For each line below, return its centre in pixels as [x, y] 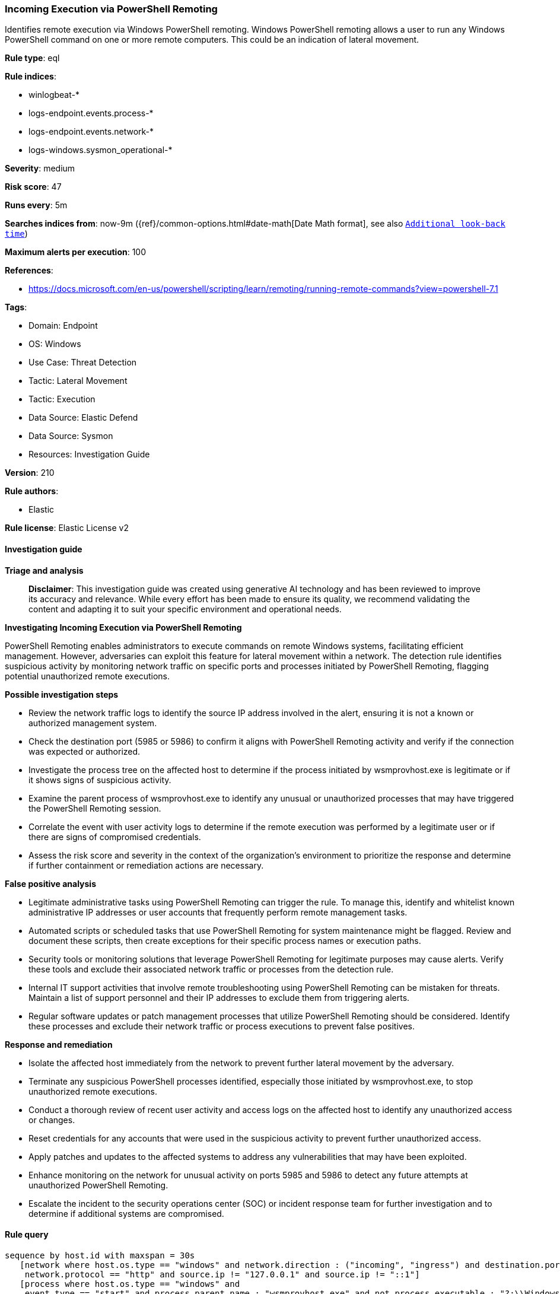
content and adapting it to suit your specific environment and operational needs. [185, 609]
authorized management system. [93, 723]
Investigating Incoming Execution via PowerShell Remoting [123, 627]
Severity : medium [40, 168]
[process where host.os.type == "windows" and [130, 1284]
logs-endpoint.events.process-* [91, 113]
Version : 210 [30, 473]
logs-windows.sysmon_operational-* [101, 150]
